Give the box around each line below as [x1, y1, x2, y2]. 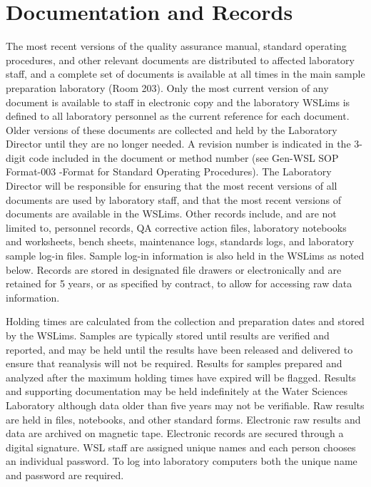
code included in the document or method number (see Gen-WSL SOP [29, 150, 339, 165]
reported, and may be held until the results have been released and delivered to [6, 342, 353, 357]
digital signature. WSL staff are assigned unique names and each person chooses [6, 439, 356, 454]
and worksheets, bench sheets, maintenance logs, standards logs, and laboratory [6, 234, 355, 249]
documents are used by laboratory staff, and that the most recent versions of [6, 192, 342, 207]
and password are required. [6, 467, 124, 482]
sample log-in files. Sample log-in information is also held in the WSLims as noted [6, 248, 365, 263]
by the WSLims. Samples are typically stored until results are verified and [6, 328, 330, 342]
